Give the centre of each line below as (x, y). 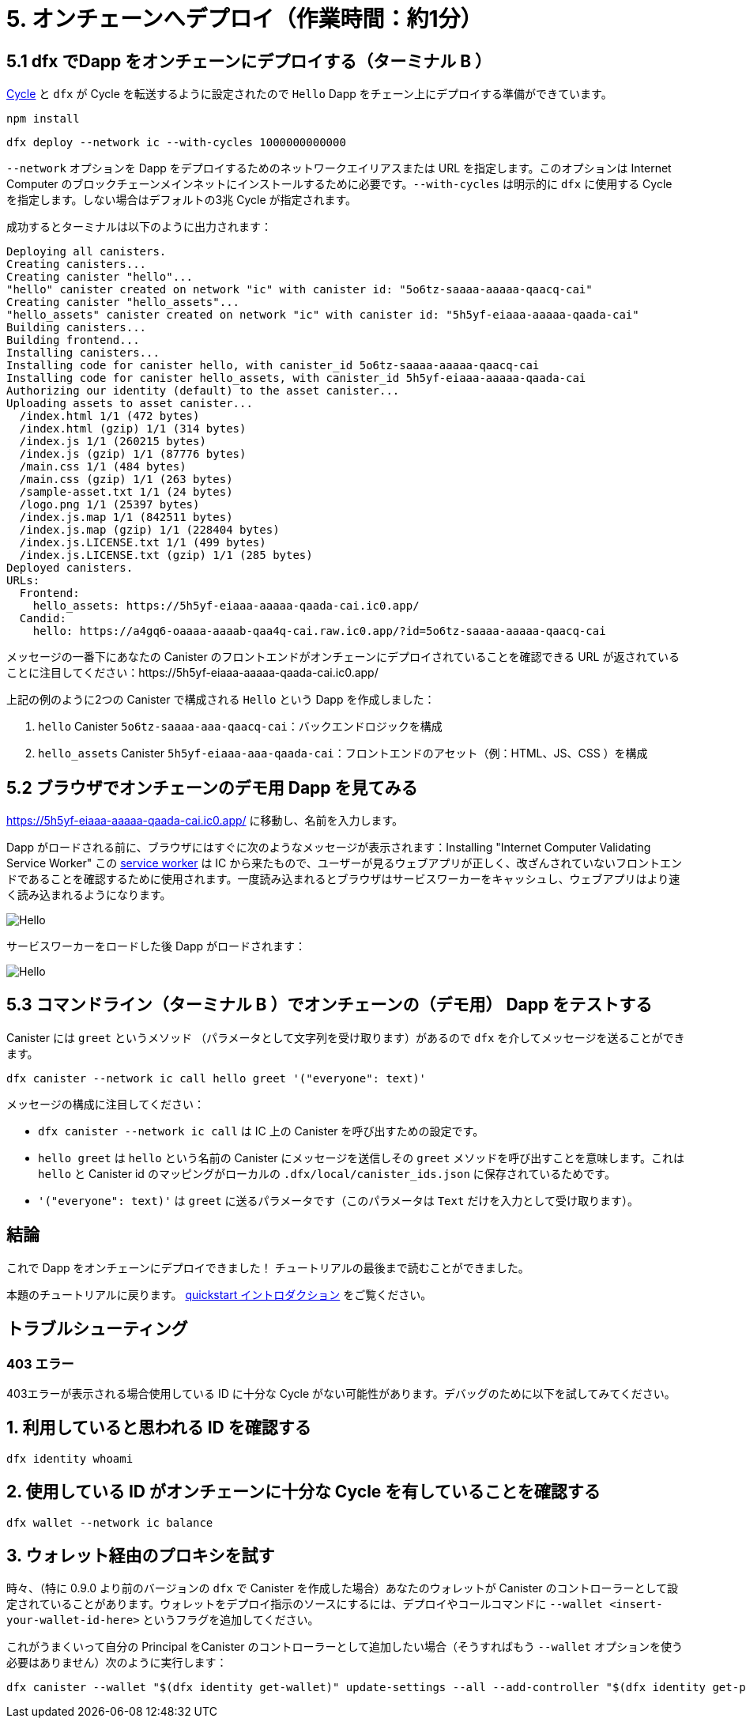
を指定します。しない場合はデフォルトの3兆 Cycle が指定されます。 (182, 200)
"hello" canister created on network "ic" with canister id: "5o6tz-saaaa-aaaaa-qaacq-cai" (300, 290)
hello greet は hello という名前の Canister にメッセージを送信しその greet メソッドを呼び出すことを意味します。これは (361, 1157)
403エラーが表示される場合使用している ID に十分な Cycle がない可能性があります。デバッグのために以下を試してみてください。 (341, 1393)
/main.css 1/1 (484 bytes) (103, 467)
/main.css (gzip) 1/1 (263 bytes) (126, 480)
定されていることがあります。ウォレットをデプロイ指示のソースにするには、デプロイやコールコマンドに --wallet (305, 1604)
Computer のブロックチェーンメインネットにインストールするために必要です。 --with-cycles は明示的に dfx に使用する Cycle (339, 184)
